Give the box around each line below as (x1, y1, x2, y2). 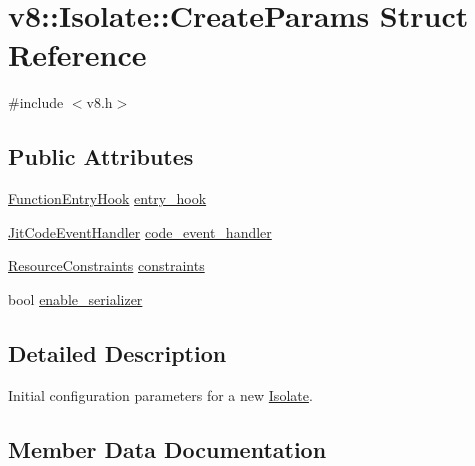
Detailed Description (8, 337, 227, 368)
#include (8, 92, 64, 113)
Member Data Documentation (8, 433, 327, 464)
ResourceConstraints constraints (8, 255, 205, 276)
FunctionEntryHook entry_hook (8, 188, 207, 209)
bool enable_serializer (8, 288, 143, 309)
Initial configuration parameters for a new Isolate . (8, 384, 313, 405)
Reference (8, 34, 147, 75)
